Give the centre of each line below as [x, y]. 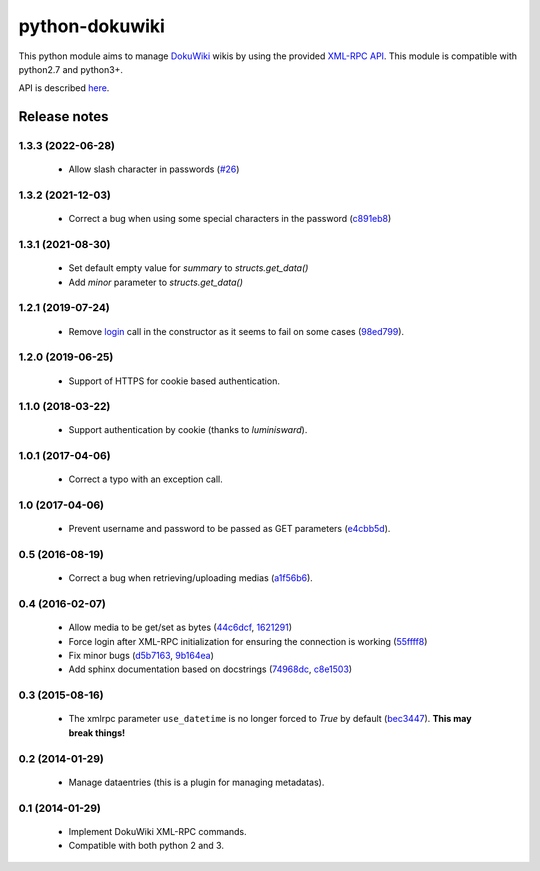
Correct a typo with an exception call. [146, 479]
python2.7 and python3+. [71, 69]
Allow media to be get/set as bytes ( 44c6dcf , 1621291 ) [180, 627]
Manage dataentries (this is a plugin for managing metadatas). [196, 782]
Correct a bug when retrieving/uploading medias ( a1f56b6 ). [191, 578]
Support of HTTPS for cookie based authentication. [174, 381]
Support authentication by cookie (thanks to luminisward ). [188, 430]
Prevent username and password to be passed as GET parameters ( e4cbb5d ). [229, 529]
